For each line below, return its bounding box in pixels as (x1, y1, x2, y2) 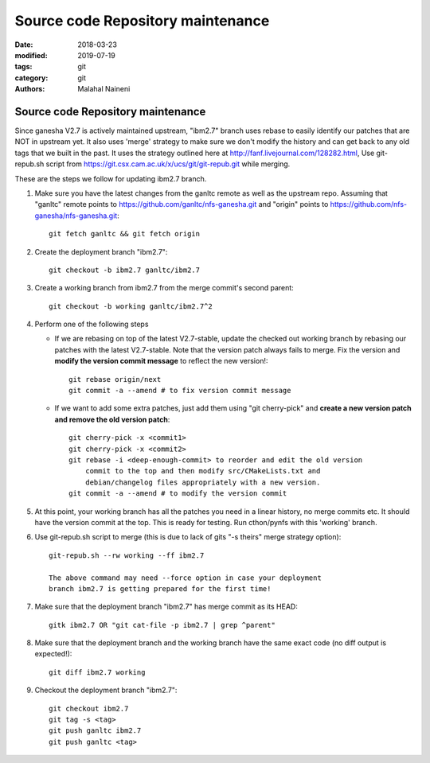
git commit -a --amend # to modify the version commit (68, 489, 287, 498)
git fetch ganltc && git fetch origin (49, 229, 201, 239)
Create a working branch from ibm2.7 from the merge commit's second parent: (34, 283, 294, 293)
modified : (14, 50, 48, 60)
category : (14, 72, 49, 83)
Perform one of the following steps (34, 319, 149, 329)
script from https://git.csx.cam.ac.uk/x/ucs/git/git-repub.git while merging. (45, 159, 291, 169)
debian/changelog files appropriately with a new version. (84, 477, 321, 487)
